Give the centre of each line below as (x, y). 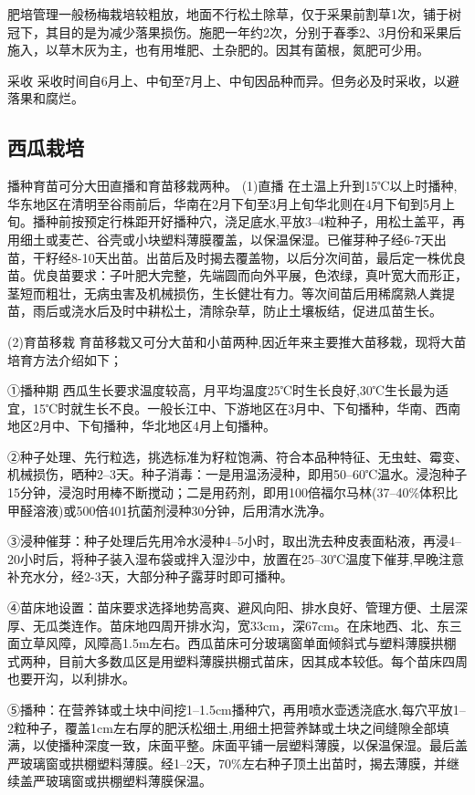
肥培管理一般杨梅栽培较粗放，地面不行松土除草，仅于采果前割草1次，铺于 (228, 14)
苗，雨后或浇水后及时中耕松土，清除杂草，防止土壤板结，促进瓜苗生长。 (225, 311)
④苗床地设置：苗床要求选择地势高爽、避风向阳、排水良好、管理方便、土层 (231, 607)
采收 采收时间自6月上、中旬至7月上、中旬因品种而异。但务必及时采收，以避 (233, 80)
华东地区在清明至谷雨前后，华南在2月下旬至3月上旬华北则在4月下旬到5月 (225, 203)
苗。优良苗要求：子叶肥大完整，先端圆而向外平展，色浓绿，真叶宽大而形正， (237, 275)
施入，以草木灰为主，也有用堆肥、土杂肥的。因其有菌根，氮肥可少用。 (218, 50)
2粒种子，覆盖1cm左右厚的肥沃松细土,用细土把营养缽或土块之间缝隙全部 (222, 727)
